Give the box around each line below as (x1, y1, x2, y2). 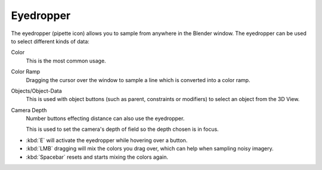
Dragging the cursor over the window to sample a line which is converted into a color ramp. (26, 76, 250, 83)
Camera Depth (11, 106, 47, 114)
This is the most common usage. (26, 57, 107, 64)
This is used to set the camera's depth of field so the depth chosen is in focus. (26, 125, 219, 133)
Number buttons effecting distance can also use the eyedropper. (26, 115, 185, 122)
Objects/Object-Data (11, 87, 62, 95)
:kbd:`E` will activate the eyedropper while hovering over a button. (26, 137, 188, 144)
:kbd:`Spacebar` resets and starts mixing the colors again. (26, 153, 168, 160)
